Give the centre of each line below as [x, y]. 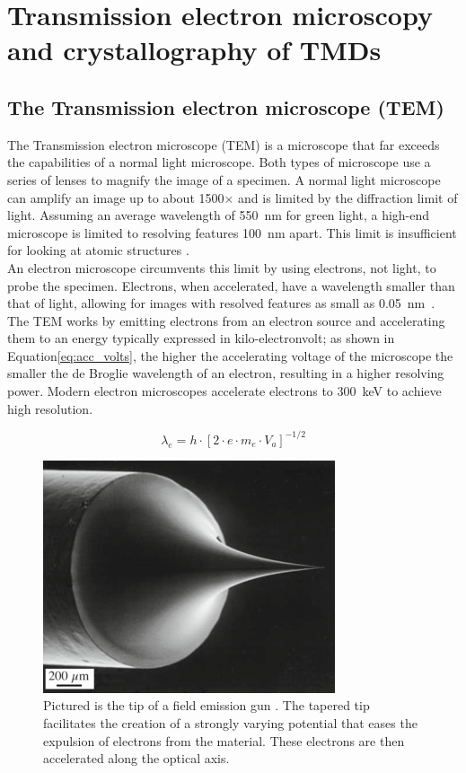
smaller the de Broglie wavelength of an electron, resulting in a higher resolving [226, 373]
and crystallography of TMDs [194, 50]
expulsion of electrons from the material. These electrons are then [224, 740]
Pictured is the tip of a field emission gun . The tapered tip [207, 705]
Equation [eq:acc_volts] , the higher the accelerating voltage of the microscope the [230, 355]
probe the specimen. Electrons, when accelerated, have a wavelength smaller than [231, 285]
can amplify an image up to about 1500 [116, 197]
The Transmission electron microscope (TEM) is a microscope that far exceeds [224, 144]
